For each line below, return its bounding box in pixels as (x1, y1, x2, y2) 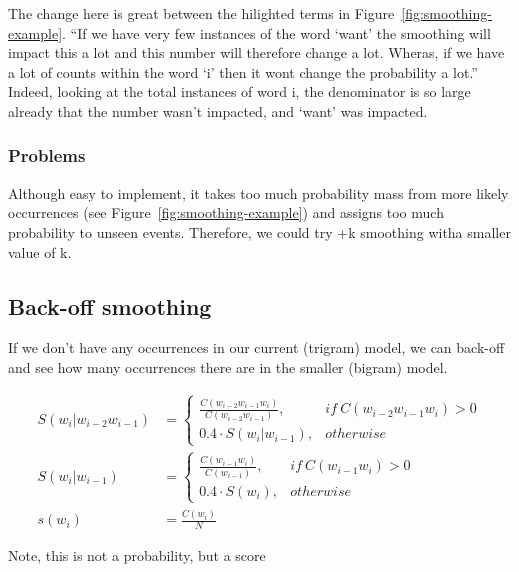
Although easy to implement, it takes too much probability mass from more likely (8, 182, 509, 203)
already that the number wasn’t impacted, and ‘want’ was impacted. (8, 100, 428, 121)
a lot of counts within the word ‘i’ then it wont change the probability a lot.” (8, 61, 478, 82)
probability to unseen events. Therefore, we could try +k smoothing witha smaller (8, 221, 511, 242)
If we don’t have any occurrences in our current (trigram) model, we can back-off (8, 337, 505, 358)
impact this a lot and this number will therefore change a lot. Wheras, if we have (8, 42, 505, 63)
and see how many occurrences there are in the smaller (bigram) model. (8, 356, 448, 377)
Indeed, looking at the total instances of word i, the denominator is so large (8, 81, 471, 102)
